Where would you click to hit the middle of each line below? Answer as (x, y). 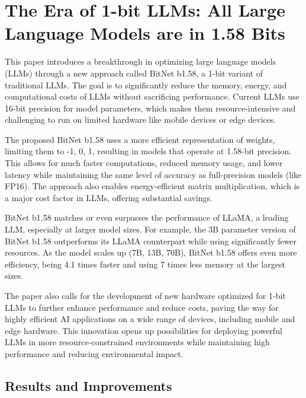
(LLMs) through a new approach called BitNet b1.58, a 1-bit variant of (134, 73)
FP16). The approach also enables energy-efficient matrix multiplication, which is (152, 186)
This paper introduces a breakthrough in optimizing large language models (141, 61)
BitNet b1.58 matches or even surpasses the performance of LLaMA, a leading (147, 217)
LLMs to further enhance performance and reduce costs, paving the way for (142, 307)
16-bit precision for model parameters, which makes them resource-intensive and (150, 108)
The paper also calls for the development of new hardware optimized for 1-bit (145, 295)
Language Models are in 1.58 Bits (145, 33)
